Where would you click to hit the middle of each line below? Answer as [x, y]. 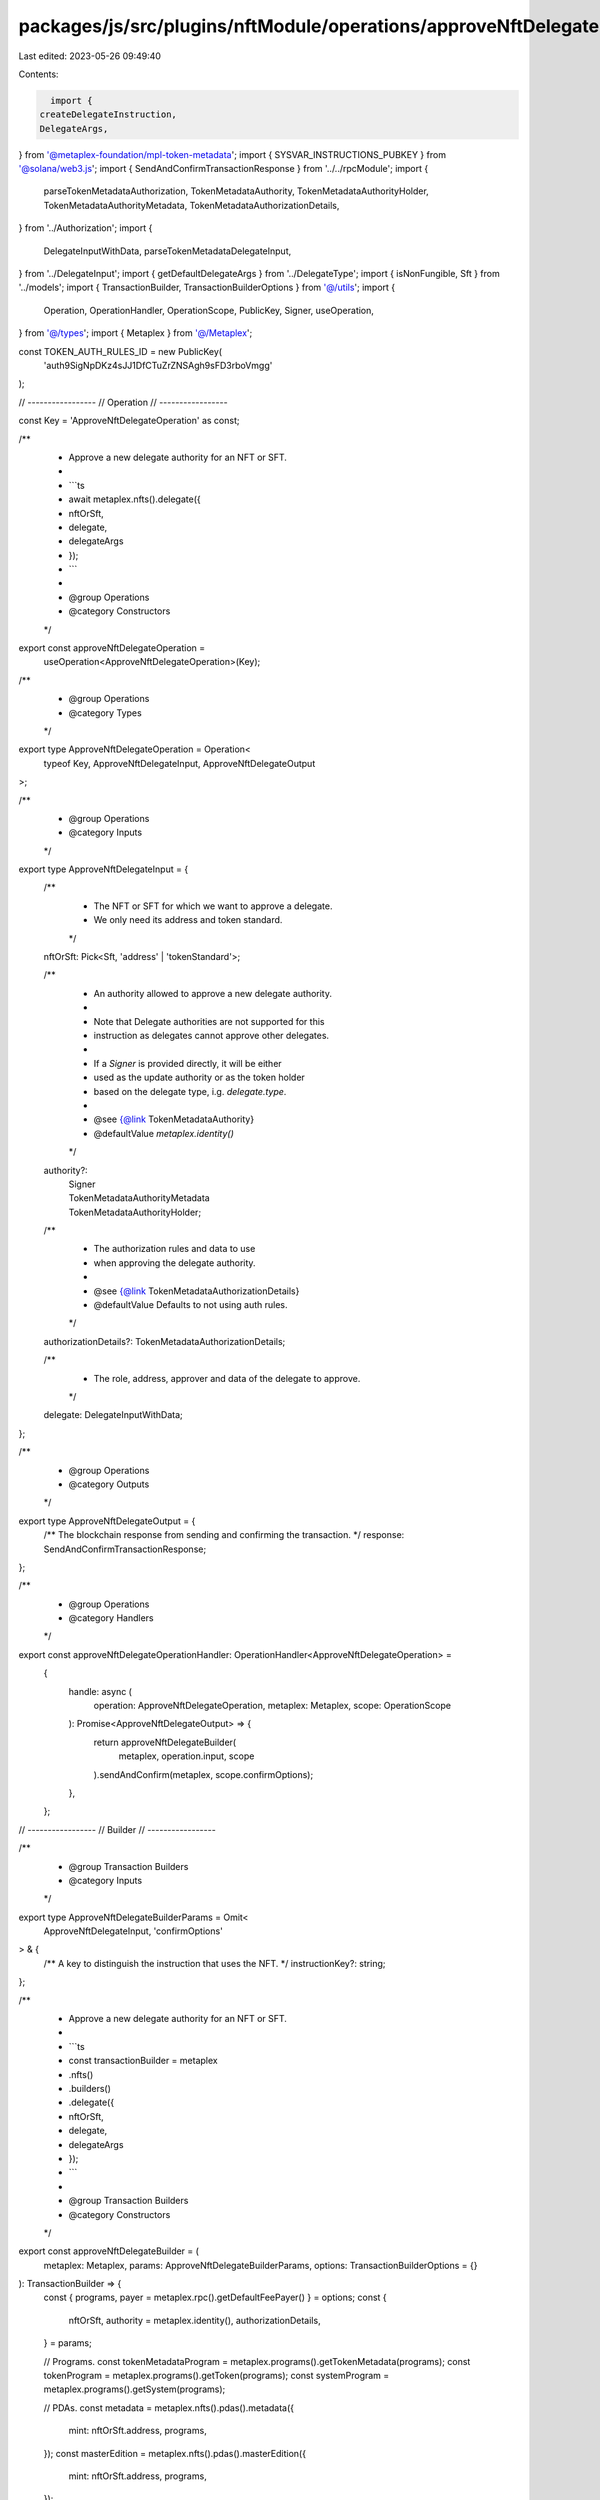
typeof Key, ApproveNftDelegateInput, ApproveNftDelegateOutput [179, 763]
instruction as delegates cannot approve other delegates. [211, 1035]
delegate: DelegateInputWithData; [113, 1415]
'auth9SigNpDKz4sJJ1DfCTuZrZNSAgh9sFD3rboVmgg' [158, 365]
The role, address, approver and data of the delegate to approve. [227, 1378]
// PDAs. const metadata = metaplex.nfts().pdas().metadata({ [169, 2407]
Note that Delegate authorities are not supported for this [209, 1021]
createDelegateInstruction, [108, 114]
